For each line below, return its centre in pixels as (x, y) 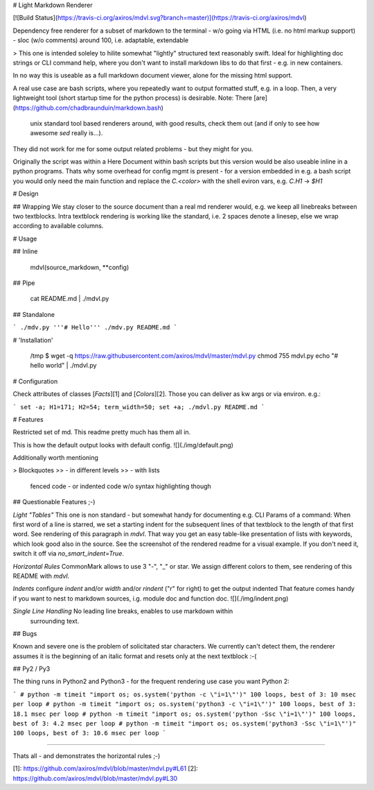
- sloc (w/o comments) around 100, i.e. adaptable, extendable (101, 40)
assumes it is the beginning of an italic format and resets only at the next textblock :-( (135, 656)
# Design (26, 194)
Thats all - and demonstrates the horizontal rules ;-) (87, 755)
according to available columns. (58, 226)
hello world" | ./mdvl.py (63, 366)
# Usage (25, 239)
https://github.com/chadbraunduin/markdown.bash (88, 108)
